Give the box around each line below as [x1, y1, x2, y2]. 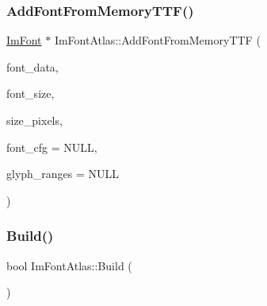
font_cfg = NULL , [6, 138, 97, 155]
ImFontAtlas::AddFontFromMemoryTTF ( [54, 32, 261, 48]
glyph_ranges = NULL [6, 165, 120, 182]
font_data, [6, 58, 59, 75]
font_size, [6, 85, 55, 102]
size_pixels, [6, 112, 63, 128]
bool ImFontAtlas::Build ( [6, 257, 132, 273]
